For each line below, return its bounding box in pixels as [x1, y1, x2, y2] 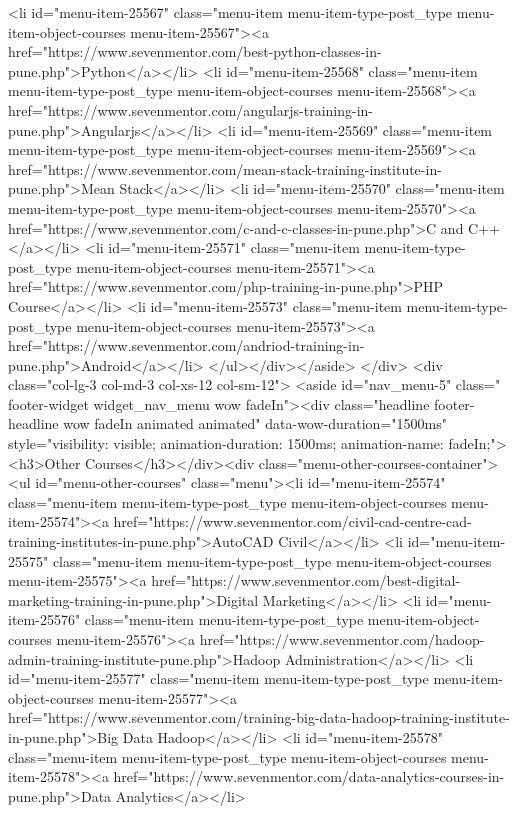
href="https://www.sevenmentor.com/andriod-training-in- [8, 335, 365, 356]
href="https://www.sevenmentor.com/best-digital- [151, 570, 461, 591]
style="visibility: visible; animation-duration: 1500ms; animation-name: [8, 433, 444, 454]
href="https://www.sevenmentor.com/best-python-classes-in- [8, 41, 382, 62]
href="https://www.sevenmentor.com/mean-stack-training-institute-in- [8, 158, 442, 179]
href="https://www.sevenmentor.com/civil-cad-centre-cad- [113, 511, 472, 532]
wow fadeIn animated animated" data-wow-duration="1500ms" [63, 413, 447, 434]
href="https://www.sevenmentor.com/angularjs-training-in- [8, 99, 373, 120]
